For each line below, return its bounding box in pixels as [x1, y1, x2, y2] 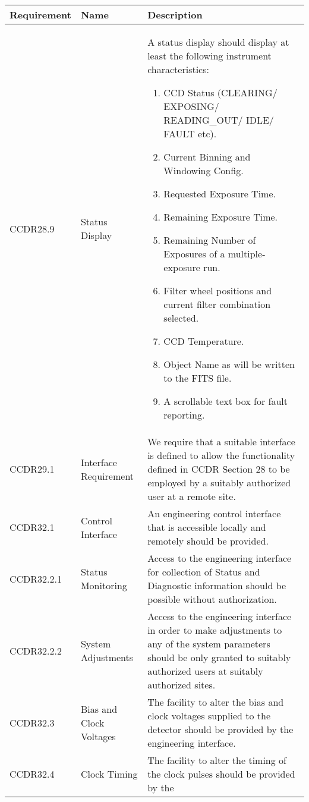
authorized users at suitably [147, 664, 263, 678]
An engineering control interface [147, 507, 281, 520]
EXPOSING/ [163, 99, 219, 113]
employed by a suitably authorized [147, 476, 291, 489]
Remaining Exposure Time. [163, 210, 278, 224]
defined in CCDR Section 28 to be [147, 462, 290, 476]
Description [147, 8, 203, 21]
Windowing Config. [163, 163, 244, 177]
